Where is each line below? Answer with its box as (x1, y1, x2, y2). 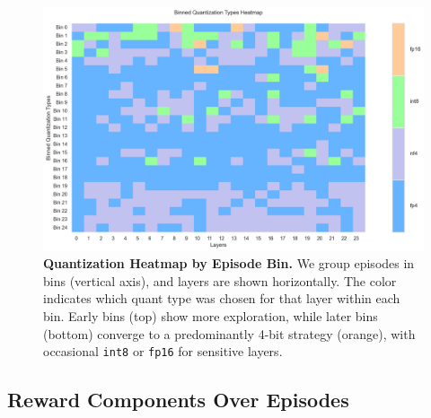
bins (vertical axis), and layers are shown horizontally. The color (43, 271, 397, 290)
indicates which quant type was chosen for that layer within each (43, 289, 400, 308)
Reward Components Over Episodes (7, 386, 349, 414)
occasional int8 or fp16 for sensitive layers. (43, 342, 283, 361)
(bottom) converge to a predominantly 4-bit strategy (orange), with (43, 324, 416, 343)
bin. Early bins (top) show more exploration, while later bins (43, 307, 378, 325)
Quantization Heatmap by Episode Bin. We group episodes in (43, 254, 415, 273)
